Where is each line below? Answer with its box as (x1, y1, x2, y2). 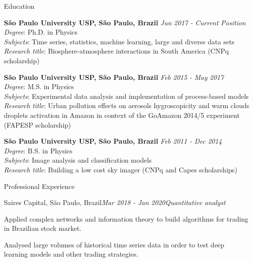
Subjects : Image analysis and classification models (4, 155, 152, 165)
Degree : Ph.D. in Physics (4, 27, 78, 37)
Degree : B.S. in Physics (4, 145, 73, 155)
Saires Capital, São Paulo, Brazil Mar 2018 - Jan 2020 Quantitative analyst (4, 197, 226, 207)
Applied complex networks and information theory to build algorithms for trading (4, 213, 249, 224)
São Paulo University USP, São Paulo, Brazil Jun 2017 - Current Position (4, 17, 246, 27)
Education (4, 1, 35, 11)
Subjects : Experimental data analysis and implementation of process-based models (4, 91, 249, 101)
